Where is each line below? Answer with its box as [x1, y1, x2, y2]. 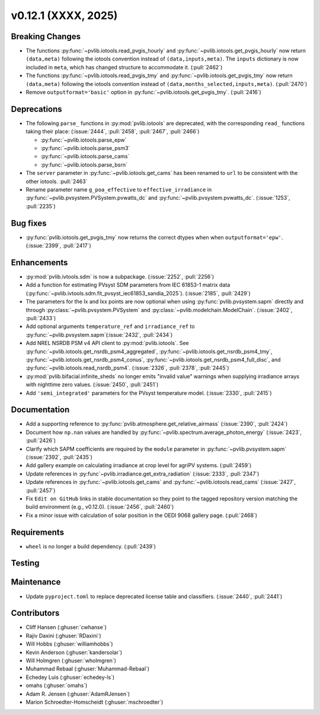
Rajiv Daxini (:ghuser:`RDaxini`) [25, 632, 101, 639]
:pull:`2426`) [25, 437, 56, 444]
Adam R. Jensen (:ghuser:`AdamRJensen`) [25, 690, 130, 697]
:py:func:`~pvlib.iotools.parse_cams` [40, 153, 130, 160]
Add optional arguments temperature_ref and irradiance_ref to [25, 323, 195, 330]
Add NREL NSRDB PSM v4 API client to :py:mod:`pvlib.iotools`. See [25, 340, 189, 347]
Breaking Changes [11, 31, 81, 42]
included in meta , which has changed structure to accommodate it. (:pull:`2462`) [25, 63, 223, 71]
